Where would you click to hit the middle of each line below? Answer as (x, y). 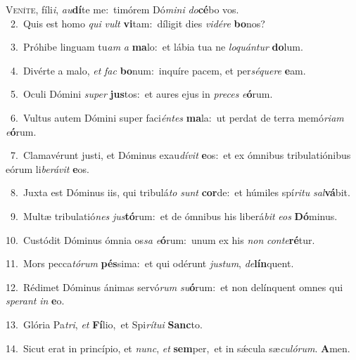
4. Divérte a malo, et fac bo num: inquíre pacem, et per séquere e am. (158, 70)
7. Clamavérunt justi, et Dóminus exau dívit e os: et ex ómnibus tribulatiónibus (180, 155)
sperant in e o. (35, 301)
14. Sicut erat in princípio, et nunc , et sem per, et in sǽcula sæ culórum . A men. (178, 348)
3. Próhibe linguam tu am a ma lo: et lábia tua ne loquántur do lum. (157, 47)
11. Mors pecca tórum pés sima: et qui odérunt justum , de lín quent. (150, 263)
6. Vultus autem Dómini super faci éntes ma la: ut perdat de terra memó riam (177, 117)
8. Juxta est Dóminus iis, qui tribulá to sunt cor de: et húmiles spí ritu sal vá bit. (180, 192)
